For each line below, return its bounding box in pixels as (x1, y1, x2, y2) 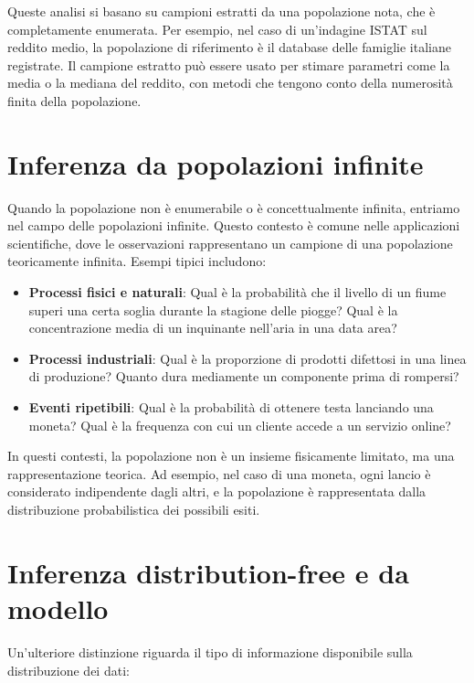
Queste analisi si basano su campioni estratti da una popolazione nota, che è (7, 2, 436, 20)
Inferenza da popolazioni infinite (7, 144, 424, 182)
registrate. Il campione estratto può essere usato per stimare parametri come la (7, 55, 450, 74)
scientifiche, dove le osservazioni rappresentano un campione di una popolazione (7, 233, 453, 252)
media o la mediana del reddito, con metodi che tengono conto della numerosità (7, 73, 453, 92)
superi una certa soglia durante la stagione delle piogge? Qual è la (28, 300, 398, 319)
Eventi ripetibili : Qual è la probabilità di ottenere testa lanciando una (28, 398, 434, 417)
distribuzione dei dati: (7, 660, 130, 679)
